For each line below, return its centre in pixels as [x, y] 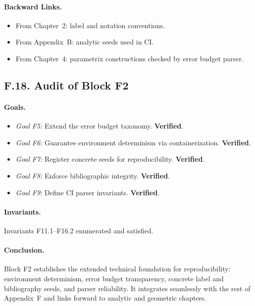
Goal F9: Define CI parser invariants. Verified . [88, 192]
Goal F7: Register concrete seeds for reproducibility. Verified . [110, 159]
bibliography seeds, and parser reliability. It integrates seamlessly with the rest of [127, 288]
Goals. [15, 107]
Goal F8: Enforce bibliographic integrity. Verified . [93, 175]
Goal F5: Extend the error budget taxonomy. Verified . [100, 126]
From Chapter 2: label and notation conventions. [90, 25]
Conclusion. [24, 250]
